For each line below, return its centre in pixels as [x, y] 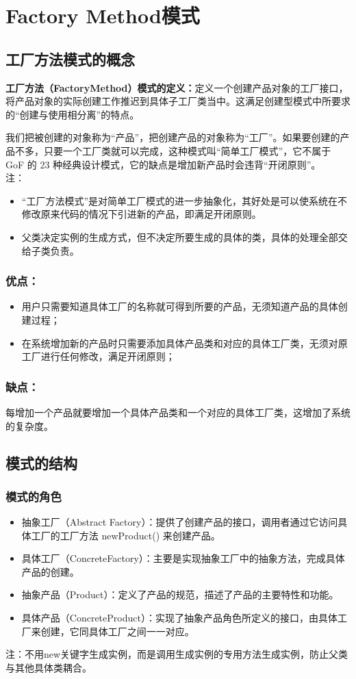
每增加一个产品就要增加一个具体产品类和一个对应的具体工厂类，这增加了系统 [178, 412]
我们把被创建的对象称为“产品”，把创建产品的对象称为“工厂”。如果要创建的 [173, 137]
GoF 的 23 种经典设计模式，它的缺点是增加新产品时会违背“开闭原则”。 [163, 164]
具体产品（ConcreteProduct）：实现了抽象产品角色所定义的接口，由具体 [179, 618]
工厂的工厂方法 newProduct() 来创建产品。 [126, 535]
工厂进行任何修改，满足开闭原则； [98, 356]
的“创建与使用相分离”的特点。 [73, 114]
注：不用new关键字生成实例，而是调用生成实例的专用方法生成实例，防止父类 [177, 654]
